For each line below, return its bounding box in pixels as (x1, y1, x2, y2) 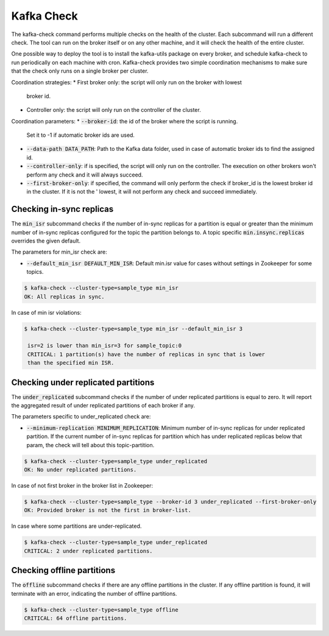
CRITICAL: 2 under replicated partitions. (24, 547, 153, 554)
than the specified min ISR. (27, 359, 115, 367)
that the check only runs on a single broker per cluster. (11, 67, 149, 75)
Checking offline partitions (11, 565, 116, 576)
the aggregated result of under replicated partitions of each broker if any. (11, 402, 195, 409)
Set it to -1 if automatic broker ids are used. (26, 131, 135, 139)
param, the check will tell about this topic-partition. (26, 441, 155, 448)
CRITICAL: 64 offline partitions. (24, 615, 127, 621)
